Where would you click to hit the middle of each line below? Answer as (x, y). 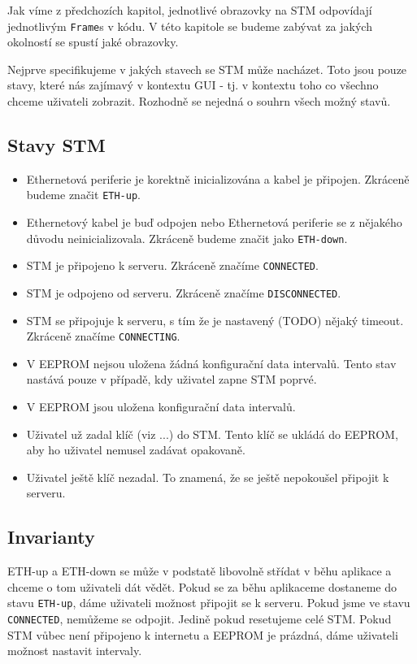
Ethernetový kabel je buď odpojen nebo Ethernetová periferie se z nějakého (214, 222)
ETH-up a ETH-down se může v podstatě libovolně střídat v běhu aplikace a (200, 571)
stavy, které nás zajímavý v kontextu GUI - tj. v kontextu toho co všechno (193, 85)
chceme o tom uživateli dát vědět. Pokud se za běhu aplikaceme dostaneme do (202, 586)
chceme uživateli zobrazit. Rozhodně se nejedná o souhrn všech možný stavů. (199, 101)
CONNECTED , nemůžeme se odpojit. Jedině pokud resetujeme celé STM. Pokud (200, 619)
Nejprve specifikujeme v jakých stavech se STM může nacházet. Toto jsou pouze (207, 69)
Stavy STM (56, 145)
